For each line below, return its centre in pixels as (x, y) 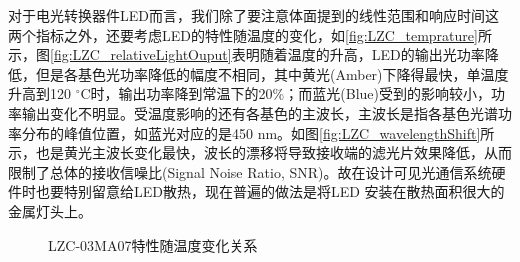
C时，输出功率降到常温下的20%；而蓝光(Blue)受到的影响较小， (285, 93)
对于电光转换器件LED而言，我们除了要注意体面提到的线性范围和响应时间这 (253, 15)
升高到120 (39, 93)
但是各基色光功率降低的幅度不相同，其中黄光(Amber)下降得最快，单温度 (272, 73)
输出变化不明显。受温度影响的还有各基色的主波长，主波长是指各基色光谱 (259, 112)
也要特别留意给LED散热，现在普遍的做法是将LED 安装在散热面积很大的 (270, 191)
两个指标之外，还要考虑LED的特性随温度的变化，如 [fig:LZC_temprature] (243, 34)
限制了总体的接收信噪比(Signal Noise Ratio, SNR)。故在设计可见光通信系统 (250, 171)
